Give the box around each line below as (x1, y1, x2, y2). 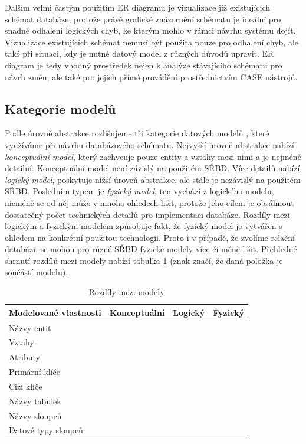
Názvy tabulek (9, 394, 61, 407)
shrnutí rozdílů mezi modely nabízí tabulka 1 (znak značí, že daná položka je (5, 254, 283, 266)
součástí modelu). (5, 266, 68, 278)
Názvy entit (9, 321, 51, 334)
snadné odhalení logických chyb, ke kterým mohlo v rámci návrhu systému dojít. (5, 24, 296, 37)
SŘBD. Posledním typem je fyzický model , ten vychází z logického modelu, (5, 185, 274, 197)
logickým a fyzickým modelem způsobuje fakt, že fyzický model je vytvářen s (5, 220, 282, 232)
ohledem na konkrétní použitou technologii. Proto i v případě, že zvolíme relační (5, 231, 295, 243)
